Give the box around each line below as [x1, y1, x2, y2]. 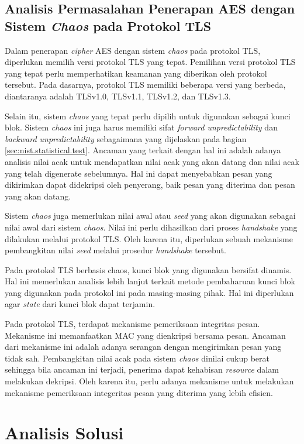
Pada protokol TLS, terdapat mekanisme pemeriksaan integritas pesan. [5, 318, 260, 330]
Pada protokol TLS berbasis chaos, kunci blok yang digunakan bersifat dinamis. [5, 263, 292, 276]
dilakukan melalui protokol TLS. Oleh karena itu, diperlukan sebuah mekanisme [5, 232, 293, 245]
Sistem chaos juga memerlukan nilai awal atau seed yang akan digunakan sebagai [5, 209, 296, 222]
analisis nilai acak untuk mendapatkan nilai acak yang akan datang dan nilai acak [5, 155, 299, 167]
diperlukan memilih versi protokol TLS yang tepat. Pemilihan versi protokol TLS [5, 56, 296, 68]
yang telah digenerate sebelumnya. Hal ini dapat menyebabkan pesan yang [5, 167, 272, 179]
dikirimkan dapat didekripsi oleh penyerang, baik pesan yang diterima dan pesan [5, 178, 295, 191]
